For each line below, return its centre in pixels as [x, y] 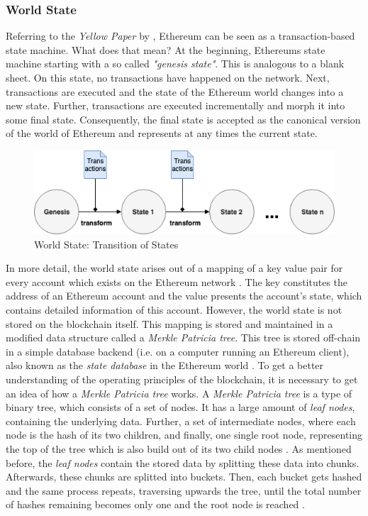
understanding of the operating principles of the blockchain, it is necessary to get [182, 379]
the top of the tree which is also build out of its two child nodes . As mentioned [179, 449]
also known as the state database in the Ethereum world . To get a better [165, 365]
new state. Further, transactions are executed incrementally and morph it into [175, 105]
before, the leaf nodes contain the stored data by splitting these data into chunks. [183, 462]
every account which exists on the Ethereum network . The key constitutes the [177, 281]
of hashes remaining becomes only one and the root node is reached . [155, 504]
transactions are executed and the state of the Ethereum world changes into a [175, 91]
